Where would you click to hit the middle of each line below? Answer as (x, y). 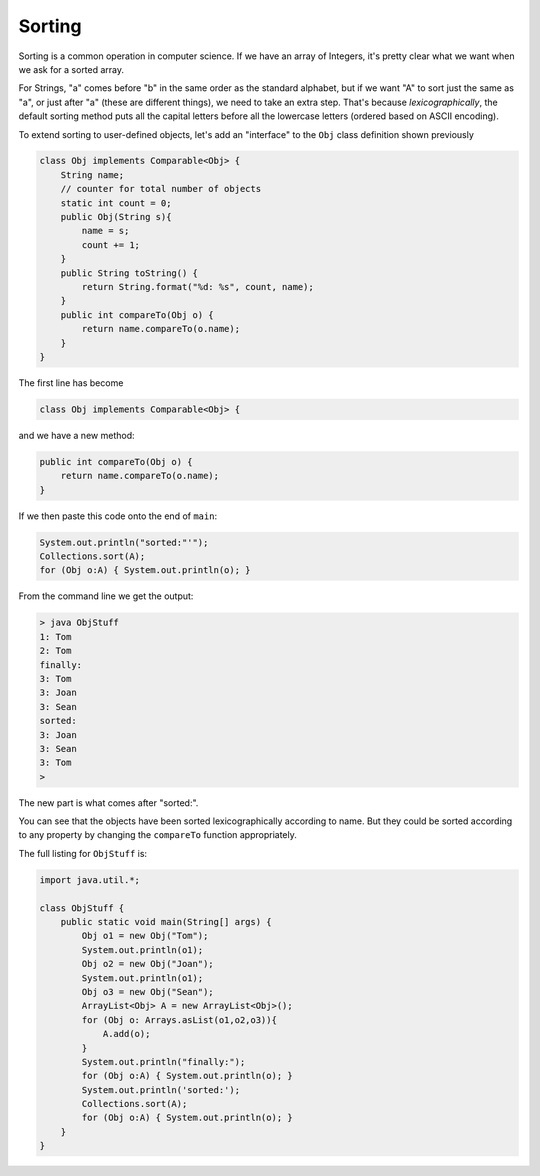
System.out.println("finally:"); (163, 1061)
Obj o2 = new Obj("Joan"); (147, 964)
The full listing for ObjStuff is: (83, 853)
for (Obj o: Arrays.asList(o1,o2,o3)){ (179, 1019)
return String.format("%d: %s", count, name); (197, 286)
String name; (92, 174)
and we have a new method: (76, 435)
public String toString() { (129, 273)
